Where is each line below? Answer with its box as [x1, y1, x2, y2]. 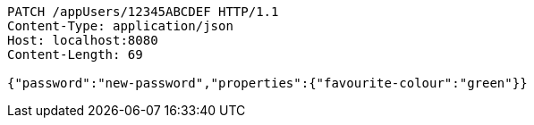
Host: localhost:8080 [7, 33, 158, 47]
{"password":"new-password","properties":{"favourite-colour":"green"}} [7, 76, 528, 90]
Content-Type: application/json [7, 19, 233, 33]
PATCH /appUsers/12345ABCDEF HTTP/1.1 [7, 4, 279, 19]
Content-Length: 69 [7, 47, 143, 62]
